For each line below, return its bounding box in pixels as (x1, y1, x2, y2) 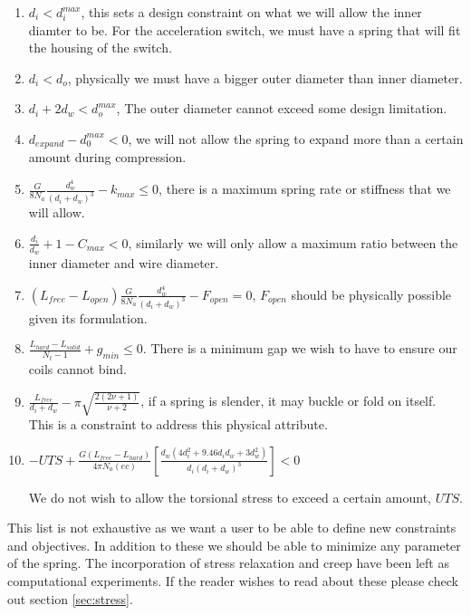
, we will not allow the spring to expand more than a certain (128, 129, 464, 148)
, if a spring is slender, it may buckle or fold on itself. (140, 391, 437, 410)
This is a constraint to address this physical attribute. (28, 414, 328, 433)
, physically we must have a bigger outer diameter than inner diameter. (67, 68, 463, 87)
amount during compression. (28, 148, 187, 167)
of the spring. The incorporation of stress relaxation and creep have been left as (7, 553, 449, 572)
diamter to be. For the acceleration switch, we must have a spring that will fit (28, 20, 461, 39)
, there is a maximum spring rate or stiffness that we (159, 179, 451, 198)
